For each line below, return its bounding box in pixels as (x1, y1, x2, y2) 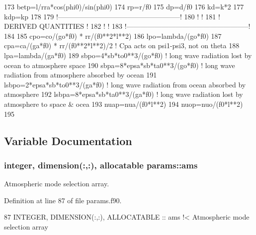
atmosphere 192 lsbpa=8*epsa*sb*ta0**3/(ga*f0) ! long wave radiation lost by (4, 89, 243, 99)
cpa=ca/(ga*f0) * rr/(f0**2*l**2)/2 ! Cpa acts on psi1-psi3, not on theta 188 (4, 40, 240, 51)
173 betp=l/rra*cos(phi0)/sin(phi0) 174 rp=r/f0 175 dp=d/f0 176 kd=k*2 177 (4, 1, 244, 11)
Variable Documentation (4, 133, 132, 148)
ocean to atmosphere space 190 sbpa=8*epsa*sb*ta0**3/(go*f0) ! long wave (4, 60, 235, 70)
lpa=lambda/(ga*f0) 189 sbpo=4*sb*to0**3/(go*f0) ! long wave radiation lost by (4, 50, 252, 60)
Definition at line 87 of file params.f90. (4, 195, 122, 205)
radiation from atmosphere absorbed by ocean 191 (4, 70, 157, 80)
